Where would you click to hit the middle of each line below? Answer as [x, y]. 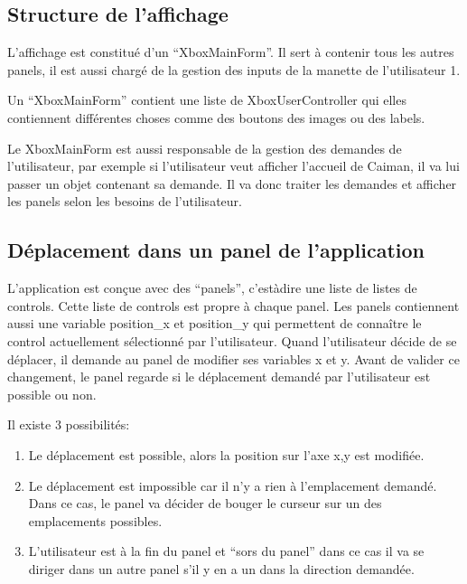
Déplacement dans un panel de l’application [216, 250]
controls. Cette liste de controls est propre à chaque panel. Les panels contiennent [233, 305]
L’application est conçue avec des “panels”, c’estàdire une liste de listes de [212, 288]
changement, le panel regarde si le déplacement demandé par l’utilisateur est [219, 377]
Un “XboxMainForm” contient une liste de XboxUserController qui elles [207, 100]
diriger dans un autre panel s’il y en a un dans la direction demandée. [221, 568]
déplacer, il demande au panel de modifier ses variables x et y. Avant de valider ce [233, 358]
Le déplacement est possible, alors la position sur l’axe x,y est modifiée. [226, 454]
